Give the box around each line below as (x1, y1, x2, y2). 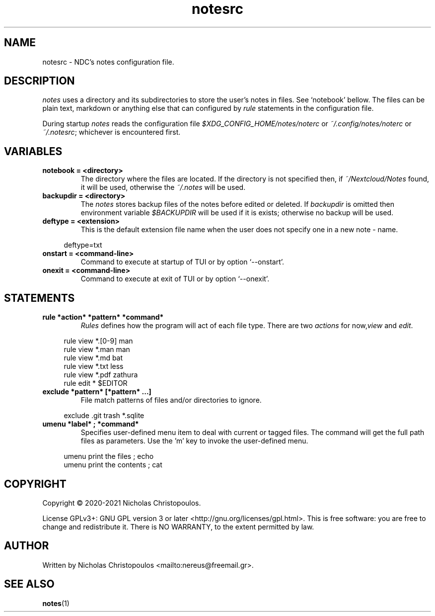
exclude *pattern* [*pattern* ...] (42, 387, 151, 396)
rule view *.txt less (64, 362, 124, 371)
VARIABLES (4, 145, 63, 158)
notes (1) (42, 599, 70, 608)
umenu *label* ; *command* (42, 420, 139, 429)
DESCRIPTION (4, 75, 75, 88)
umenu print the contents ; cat (64, 460, 162, 469)
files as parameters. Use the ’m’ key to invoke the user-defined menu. (80, 437, 308, 445)
